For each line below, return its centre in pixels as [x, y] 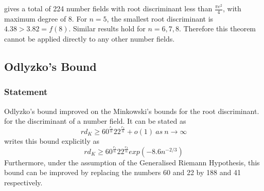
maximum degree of [35, 18]
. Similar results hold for [107, 28]
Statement [26, 92]
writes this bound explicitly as [52, 141]
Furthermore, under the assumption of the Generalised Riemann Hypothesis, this [132, 162]
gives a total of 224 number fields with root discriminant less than [108, 8]
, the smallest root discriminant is [160, 18]
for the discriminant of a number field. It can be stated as [95, 121]
